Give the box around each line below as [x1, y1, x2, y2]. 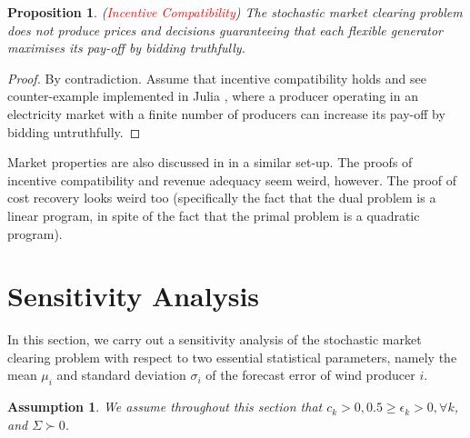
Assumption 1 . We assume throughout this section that [7, 397, 323, 416]
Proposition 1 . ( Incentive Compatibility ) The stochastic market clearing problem [7, 3, 463, 21]
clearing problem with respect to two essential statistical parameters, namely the [7, 347, 457, 366]
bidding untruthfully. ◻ [7, 122, 141, 141]
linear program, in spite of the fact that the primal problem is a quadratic [7, 205, 420, 224]
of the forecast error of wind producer [205, 365, 415, 384]
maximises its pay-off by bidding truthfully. [7, 38, 245, 57]
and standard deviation [56, 365, 186, 384]
